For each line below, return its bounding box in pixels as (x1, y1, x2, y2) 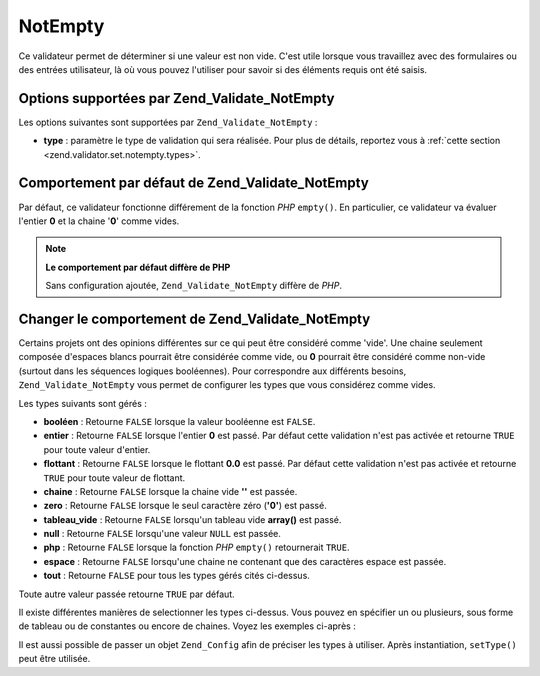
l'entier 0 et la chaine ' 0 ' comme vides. (18, 215, 180, 227)
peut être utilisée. (18, 653, 91, 665)
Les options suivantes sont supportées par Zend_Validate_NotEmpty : (18, 116, 318, 128)
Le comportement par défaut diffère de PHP (45, 261, 231, 273)
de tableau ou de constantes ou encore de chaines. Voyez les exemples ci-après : (18, 620, 357, 632)
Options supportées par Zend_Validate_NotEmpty (18, 90, 335, 107)
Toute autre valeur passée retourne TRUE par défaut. (18, 588, 235, 600)
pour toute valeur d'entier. (43, 443, 151, 455)
